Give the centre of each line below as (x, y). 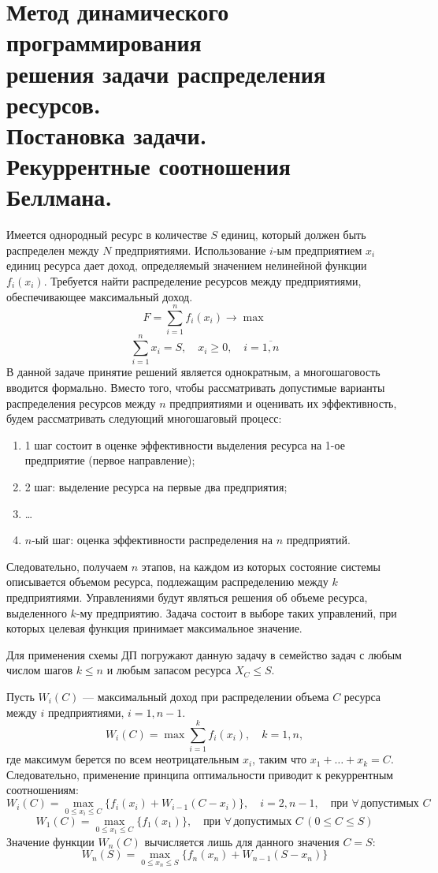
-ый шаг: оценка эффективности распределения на (152, 540)
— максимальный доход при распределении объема (206, 696)
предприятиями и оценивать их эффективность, (283, 403)
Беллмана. (59, 197)
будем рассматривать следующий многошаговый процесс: (144, 418)
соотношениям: (43, 790)
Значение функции (50, 841)
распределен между (53, 250)
